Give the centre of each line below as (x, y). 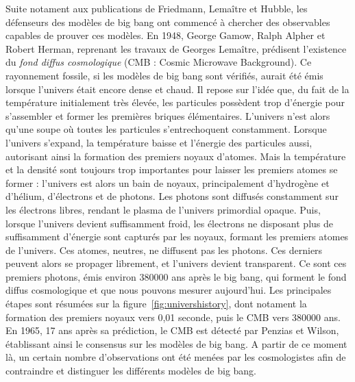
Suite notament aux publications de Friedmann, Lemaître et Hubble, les (157, 8)
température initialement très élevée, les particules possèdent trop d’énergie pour (175, 102)
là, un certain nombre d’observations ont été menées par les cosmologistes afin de (176, 357)
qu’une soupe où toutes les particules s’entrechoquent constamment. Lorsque (166, 129)
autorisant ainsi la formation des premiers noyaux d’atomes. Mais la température (176, 156)
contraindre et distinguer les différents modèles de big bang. (131, 371)
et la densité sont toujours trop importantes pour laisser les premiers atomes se (172, 169)
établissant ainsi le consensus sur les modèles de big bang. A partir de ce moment (176, 343)
